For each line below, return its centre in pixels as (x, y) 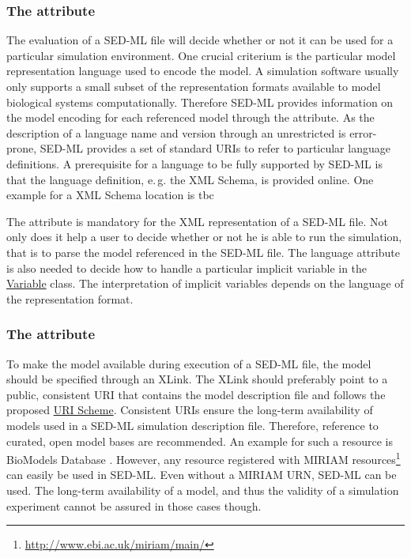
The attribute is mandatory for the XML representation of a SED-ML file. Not (197, 221)
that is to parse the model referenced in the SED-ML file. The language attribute (203, 252)
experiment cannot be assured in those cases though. (134, 505)
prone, (22, 148)
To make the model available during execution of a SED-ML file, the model (189, 363)
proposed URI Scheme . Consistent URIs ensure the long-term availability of (190, 410)
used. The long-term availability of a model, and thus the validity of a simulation (203, 490)
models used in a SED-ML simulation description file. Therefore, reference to (192, 425)
